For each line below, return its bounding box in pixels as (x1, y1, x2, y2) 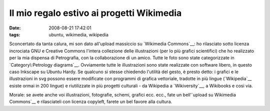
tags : (9, 31, 20, 37)
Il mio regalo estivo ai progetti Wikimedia (9, 7, 182, 18)
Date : (9, 25, 21, 31)
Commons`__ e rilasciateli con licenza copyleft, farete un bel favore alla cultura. (9, 99, 172, 105)
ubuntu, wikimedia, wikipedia (48, 31, 108, 37)
